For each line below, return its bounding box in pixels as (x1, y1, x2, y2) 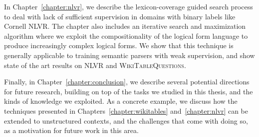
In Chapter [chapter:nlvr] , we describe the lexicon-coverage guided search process (4, 1, 253, 11)
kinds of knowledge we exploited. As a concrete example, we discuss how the (4, 96, 238, 106)
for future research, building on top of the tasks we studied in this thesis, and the (4, 86, 253, 96)
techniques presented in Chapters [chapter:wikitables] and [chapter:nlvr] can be (4, 105, 249, 116)
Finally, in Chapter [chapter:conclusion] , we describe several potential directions (4, 76, 250, 87)
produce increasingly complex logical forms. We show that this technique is (4, 40, 234, 51)
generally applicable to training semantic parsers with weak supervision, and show (4, 50, 255, 60)
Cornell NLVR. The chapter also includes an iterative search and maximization (4, 21, 246, 31)
